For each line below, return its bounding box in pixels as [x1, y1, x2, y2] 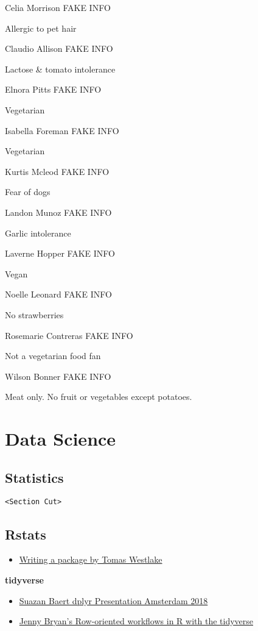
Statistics [5, 468, 64, 487]
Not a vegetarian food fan [5, 349, 101, 362]
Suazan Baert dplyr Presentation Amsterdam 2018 [19, 594, 208, 607]
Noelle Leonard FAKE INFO [5, 288, 112, 301]
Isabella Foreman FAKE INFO [5, 124, 119, 137]
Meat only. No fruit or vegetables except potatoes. [5, 390, 192, 403]
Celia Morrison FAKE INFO [5, 1, 111, 13]
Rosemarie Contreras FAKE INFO [5, 329, 133, 341]
